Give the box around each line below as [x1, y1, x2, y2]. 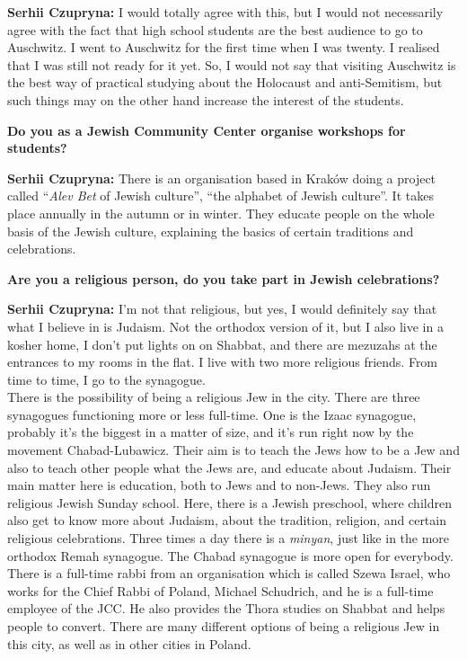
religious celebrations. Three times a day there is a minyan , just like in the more [7, 529, 450, 548]
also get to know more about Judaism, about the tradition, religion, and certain [7, 511, 446, 530]
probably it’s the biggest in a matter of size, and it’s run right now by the [7, 423, 414, 441]
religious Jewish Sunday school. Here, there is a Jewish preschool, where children [7, 493, 452, 512]
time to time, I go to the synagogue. [7, 370, 206, 388]
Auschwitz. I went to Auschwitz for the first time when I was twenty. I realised [7, 38, 440, 57]
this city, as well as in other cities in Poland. [7, 634, 251, 653]
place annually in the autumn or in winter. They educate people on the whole [7, 203, 435, 222]
